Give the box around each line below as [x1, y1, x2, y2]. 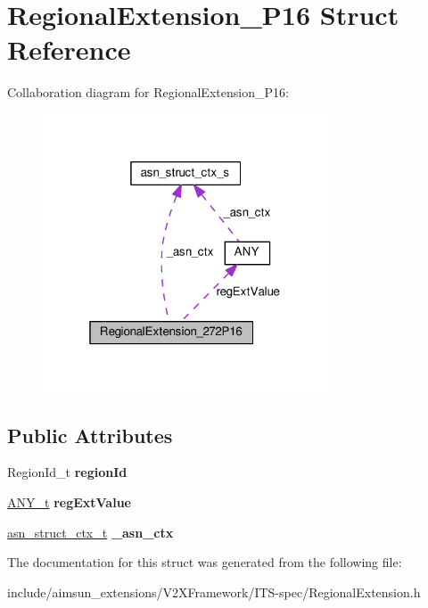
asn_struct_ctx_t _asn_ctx [7, 522, 174, 541]
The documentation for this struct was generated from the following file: [7, 553, 402, 571]
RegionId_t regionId [7, 463, 128, 481]
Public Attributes [7, 421, 173, 448]
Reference [7, 31, 131, 68]
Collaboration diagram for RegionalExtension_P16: [7, 83, 289, 102]
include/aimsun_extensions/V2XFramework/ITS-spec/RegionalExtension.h [7, 582, 421, 601]
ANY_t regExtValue [7, 493, 131, 512]
